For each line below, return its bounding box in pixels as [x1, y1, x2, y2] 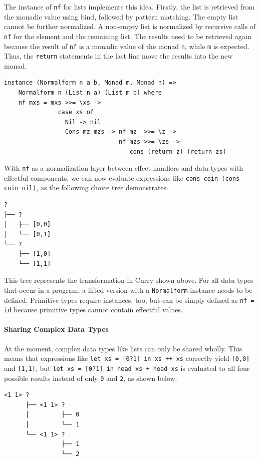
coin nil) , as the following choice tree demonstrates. [4, 182, 168, 193]
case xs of [58, 109, 94, 116]
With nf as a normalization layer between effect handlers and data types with [4, 163, 243, 173]
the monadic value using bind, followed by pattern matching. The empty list [4, 11, 238, 22]
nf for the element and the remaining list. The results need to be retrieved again [4, 31, 251, 41]
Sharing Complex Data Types [4, 324, 109, 334]
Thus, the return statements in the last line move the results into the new [4, 51, 233, 61]
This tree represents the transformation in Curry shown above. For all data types [4, 275, 253, 285]
